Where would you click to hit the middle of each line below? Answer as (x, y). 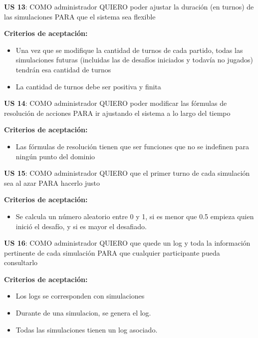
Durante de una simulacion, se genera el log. (83, 313)
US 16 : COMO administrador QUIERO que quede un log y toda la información (127, 243)
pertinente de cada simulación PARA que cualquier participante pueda (112, 252)
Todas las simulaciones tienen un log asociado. (87, 329)
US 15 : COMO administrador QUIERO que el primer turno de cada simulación (127, 173)
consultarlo (21, 262)
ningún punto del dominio (55, 156)
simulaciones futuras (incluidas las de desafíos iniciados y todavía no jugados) (134, 60)
